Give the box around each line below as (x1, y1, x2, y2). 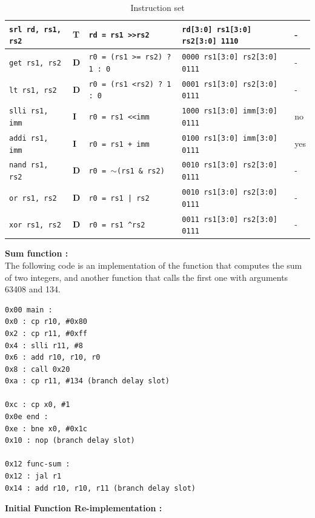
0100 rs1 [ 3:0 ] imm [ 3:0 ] (182, 133, 277, 143)
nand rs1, (9, 161, 48, 170)
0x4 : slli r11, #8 (5, 341, 83, 350)
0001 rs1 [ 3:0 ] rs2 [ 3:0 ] (182, 79, 277, 89)
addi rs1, (9, 133, 48, 143)
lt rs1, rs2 (9, 86, 57, 95)
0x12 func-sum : (5, 460, 70, 469)
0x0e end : (5, 412, 48, 422)
